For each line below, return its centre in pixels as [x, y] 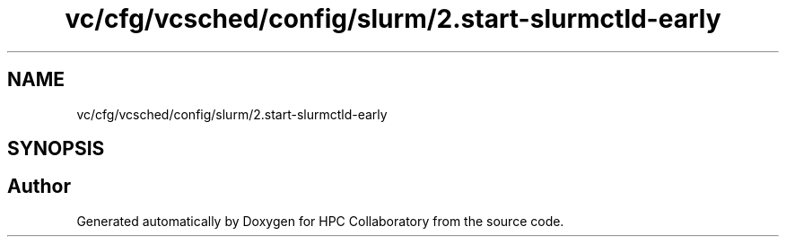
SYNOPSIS [56, 149]
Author [39, 187]
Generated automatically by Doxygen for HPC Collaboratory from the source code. [320, 221]
